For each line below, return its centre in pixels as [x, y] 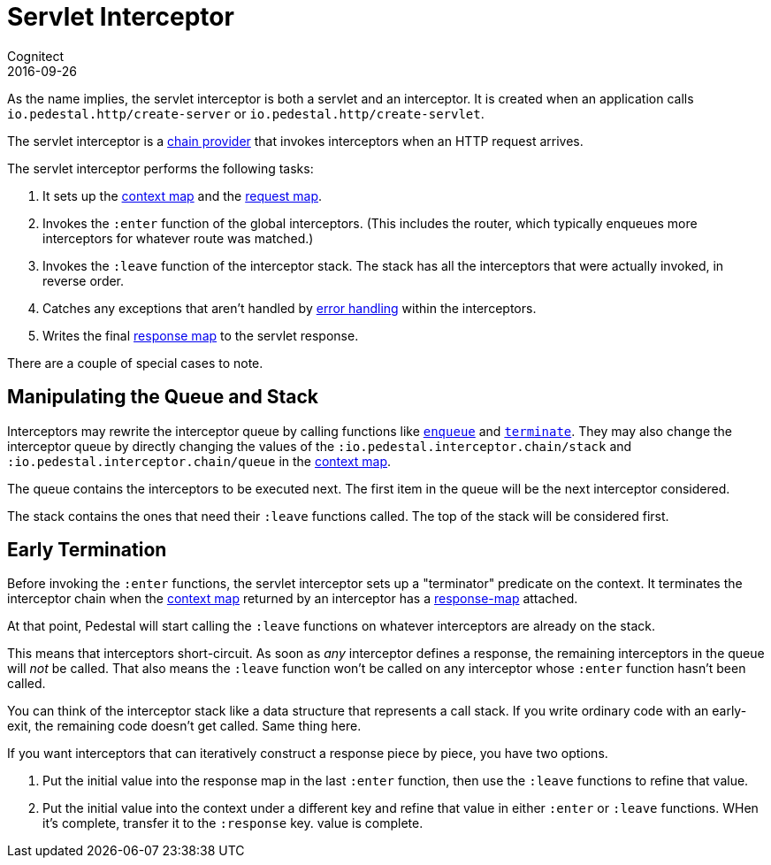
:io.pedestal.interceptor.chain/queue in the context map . [199, 461]
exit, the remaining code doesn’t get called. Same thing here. [184, 726]
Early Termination [87, 550]
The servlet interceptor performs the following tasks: [160, 168]
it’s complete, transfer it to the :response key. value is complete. [233, 823]
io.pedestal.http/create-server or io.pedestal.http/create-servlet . [246, 113]
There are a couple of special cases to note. [135, 363]
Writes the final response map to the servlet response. [201, 335]
